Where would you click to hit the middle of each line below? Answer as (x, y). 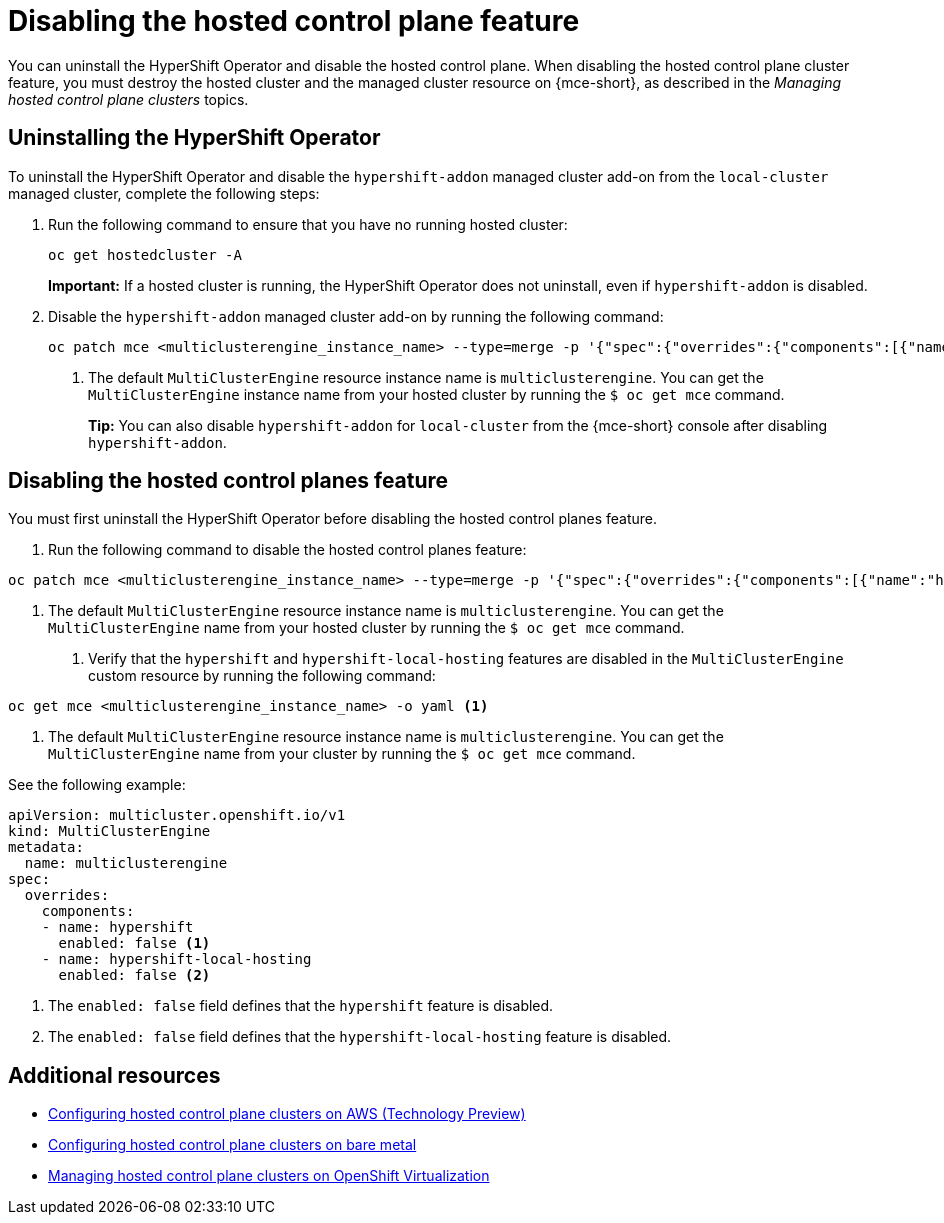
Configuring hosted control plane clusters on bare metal (232, 1145)
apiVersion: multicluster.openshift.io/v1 (177, 815)
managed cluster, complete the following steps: (164, 193)
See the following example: (97, 785)
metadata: (46, 847)
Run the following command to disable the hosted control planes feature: (287, 550)
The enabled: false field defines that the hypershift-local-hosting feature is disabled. (360, 1037)
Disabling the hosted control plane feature (294, 21)
